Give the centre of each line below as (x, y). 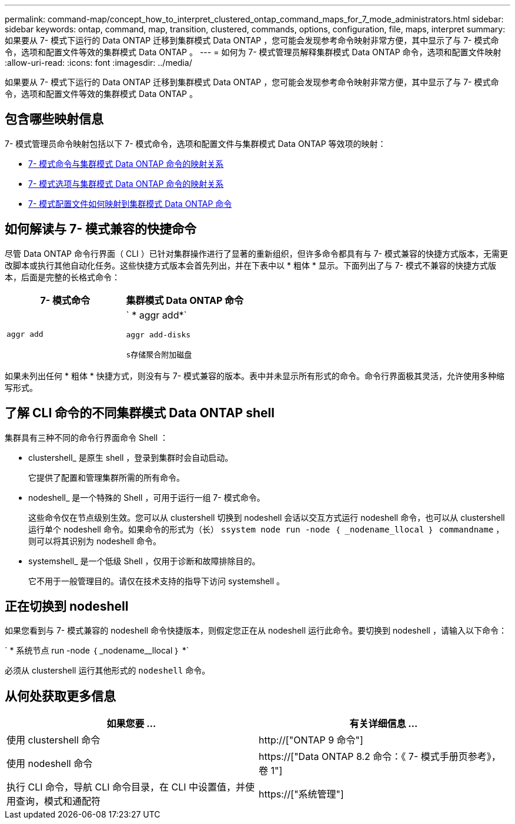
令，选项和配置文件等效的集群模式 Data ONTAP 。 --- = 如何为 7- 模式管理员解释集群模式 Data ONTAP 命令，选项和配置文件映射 (253, 52)
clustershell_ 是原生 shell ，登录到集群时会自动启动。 (131, 457)
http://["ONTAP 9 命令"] (311, 740)
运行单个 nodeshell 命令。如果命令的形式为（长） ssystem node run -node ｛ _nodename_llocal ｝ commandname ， (266, 529)
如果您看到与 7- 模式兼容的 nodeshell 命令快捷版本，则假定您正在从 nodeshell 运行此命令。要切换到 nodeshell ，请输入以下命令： (256, 631)
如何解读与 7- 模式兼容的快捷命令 (101, 229)
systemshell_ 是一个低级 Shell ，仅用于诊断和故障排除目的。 (144, 561)
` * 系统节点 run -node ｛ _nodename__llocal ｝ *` (97, 651)
